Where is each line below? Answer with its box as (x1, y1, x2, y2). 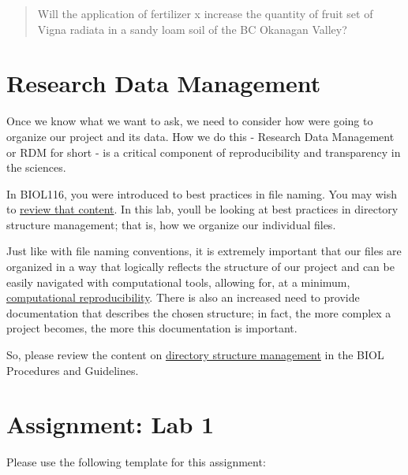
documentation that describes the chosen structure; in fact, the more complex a (6, 304, 391, 321)
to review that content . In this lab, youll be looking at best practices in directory (6, 201, 399, 217)
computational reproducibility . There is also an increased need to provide (6, 289, 360, 306)
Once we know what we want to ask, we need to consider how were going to (6, 113, 373, 129)
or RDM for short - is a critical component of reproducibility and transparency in (6, 143, 401, 160)
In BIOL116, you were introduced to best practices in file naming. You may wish (6, 185, 397, 202)
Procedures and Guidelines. (6, 362, 139, 378)
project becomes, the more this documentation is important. (6, 320, 298, 336)
